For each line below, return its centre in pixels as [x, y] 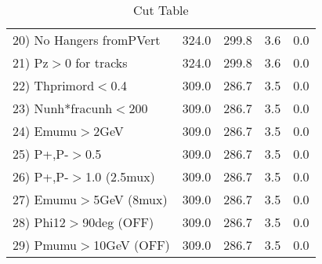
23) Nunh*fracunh [63, 108]
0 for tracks [96, 62]
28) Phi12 [39, 222]
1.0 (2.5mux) [120, 176]
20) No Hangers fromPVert [87, 40]
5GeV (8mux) [130, 199]
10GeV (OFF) [132, 245]
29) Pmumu [45, 245]
